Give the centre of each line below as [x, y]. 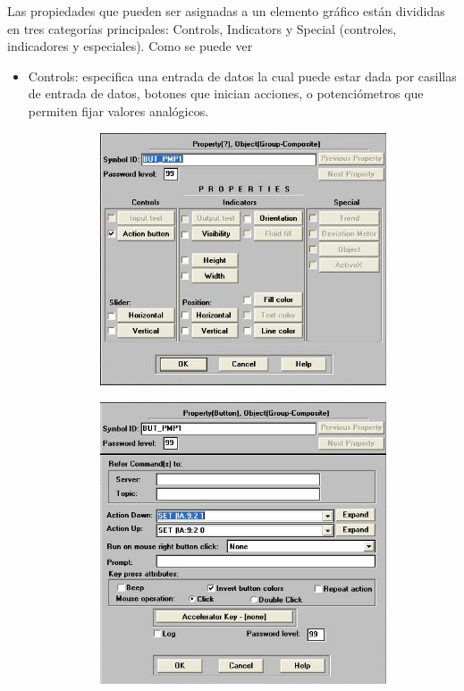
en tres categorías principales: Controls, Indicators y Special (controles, [202, 28]
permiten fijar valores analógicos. [118, 110]
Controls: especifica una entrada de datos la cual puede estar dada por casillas [242, 76]
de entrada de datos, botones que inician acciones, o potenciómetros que [226, 93]
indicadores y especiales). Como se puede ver [130, 46]
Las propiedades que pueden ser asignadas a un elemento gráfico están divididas [226, 11]
